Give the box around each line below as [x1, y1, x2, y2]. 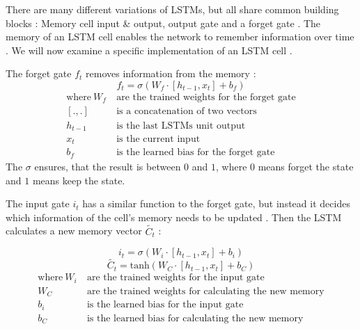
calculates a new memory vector [6, 223, 142, 238]
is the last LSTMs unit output [116, 120, 246, 131]
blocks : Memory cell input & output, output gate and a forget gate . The [6, 15, 321, 30]
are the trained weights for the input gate [86, 273, 265, 283]
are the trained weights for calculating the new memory [86, 286, 324, 296]
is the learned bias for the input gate [86, 300, 244, 310]
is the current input [116, 134, 201, 144]
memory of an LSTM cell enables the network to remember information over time [6, 29, 354, 44]
